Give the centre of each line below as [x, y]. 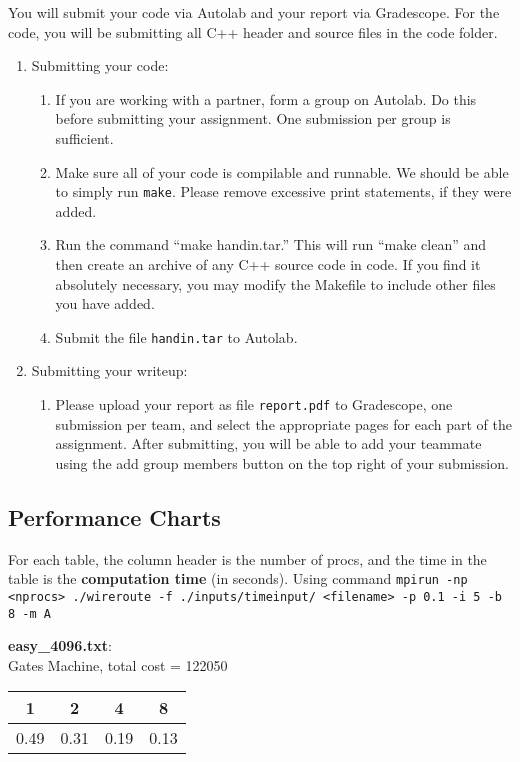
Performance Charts [114, 516]
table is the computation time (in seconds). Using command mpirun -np [238, 578]
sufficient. [84, 137]
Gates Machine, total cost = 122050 [118, 664]
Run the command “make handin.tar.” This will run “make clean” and [271, 244]
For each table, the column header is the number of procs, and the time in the [247, 558]
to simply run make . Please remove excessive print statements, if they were [283, 191]
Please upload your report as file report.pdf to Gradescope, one [254, 404]
